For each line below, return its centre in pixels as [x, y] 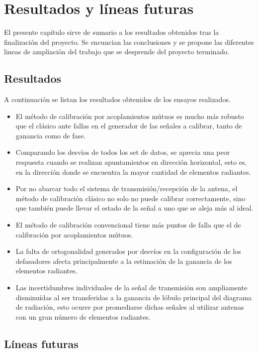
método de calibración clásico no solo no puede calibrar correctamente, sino [130, 198]
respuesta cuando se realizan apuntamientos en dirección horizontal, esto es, [131, 162]
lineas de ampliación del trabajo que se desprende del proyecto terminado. [117, 52]
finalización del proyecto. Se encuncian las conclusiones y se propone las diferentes [129, 42]
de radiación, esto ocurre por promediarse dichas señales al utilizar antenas [130, 307]
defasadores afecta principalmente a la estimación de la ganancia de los [124, 261]
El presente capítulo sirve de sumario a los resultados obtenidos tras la [112, 32]
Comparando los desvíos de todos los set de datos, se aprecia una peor [123, 152]
